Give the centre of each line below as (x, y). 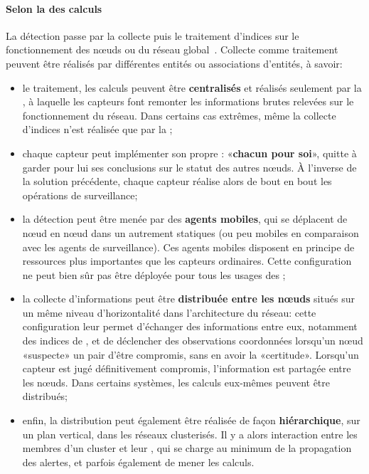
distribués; (45, 396)
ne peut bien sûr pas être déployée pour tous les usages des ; (154, 274)
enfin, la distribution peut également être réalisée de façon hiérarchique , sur (191, 420)
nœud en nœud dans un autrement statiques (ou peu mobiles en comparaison (191, 232)
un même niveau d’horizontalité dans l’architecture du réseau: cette (169, 312)
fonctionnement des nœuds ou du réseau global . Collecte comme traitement (172, 49)
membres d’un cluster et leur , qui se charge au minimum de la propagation (187, 448)
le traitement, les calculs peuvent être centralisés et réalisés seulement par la (192, 87)
